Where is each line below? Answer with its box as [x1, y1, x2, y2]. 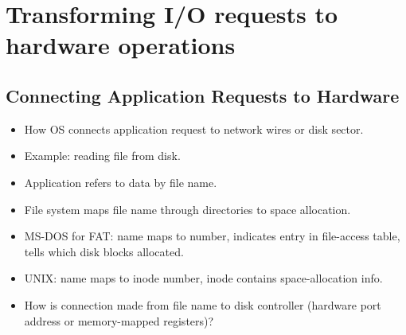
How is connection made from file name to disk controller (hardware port [24, 296, 381, 313]
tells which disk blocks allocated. [24, 243, 184, 259]
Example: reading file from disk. [24, 147, 181, 164]
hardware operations [6, 29, 236, 61]
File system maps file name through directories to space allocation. [24, 201, 351, 217]
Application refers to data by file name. [24, 173, 217, 190]
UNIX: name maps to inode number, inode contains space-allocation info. [24, 270, 383, 286]
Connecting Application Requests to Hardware [6, 83, 400, 107]
